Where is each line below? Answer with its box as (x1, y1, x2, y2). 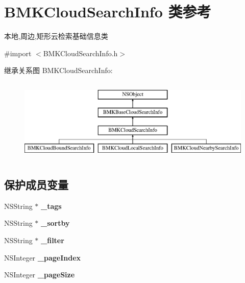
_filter (41, 235, 64, 246)
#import (4, 48, 32, 58)
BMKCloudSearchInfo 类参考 (4, 1, 211, 22)
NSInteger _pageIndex (4, 252, 81, 263)
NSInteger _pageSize (4, 269, 75, 280)
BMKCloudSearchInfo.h (43, 48, 118, 58)
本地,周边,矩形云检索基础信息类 (4, 31, 108, 41)
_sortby (41, 218, 70, 228)
